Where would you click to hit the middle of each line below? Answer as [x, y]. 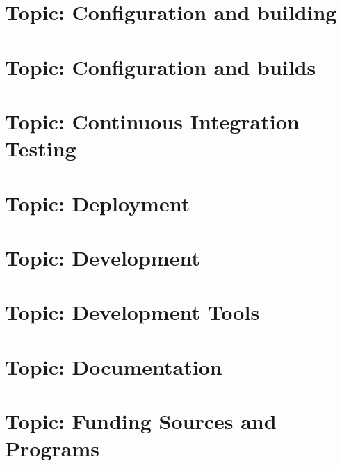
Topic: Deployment [98, 203]
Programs [52, 448]
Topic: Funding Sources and [141, 421]
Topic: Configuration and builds [161, 66]
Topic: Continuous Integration [152, 121]
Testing [41, 148]
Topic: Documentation [114, 366]
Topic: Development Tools [132, 312]
